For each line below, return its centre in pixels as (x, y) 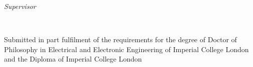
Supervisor (20, 6)
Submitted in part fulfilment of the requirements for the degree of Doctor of (120, 39)
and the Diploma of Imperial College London (73, 59)
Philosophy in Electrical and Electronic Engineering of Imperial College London (126, 49)
